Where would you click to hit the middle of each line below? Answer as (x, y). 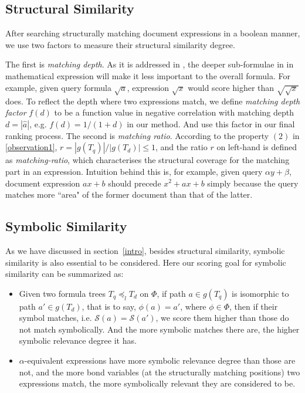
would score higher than (231, 87)
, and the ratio (182, 147)
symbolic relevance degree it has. (78, 341)
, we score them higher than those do (222, 318)
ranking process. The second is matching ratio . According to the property (137, 135)
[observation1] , (31, 147)
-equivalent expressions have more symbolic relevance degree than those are (160, 360)
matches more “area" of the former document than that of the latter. (129, 194)
